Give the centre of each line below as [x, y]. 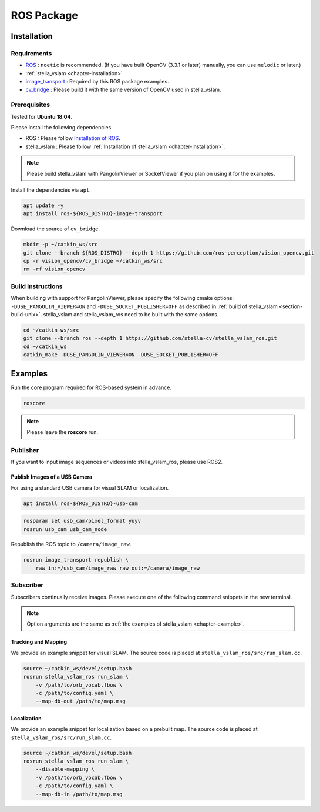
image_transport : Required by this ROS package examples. [97, 82]
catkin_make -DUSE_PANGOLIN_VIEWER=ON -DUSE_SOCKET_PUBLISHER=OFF [121, 355]
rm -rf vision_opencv [54, 269]
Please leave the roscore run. [63, 432]
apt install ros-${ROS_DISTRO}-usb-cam [80, 503]
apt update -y [43, 205]
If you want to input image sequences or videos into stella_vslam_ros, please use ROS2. [117, 462]
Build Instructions [37, 286]
